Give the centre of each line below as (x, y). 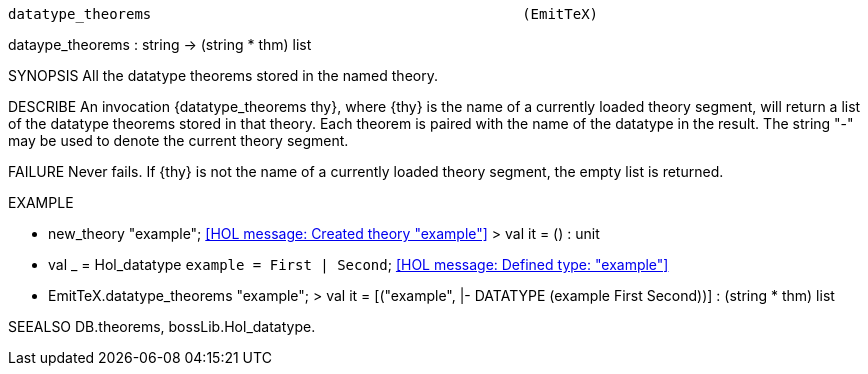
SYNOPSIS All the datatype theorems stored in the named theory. (223, 75)
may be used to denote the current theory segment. (178, 140)
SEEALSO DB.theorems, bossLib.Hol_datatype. (162, 326)
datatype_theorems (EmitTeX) (303, 14)
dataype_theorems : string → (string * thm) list (160, 44)
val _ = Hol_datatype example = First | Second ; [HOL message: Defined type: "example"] (358, 264)
